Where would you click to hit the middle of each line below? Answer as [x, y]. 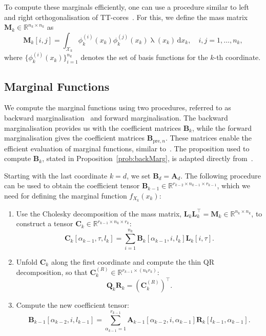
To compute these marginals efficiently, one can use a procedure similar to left [127, 7]
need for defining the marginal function [66, 196]
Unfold [27, 261]
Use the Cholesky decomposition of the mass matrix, [99, 213]
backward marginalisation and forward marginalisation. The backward [116, 118]
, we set [139, 175]
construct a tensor [45, 223]
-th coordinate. [237, 57]
